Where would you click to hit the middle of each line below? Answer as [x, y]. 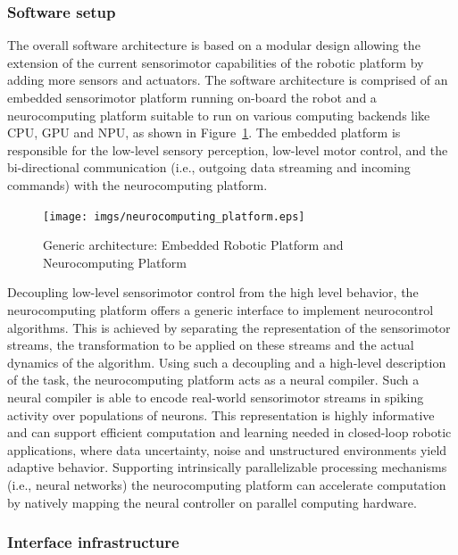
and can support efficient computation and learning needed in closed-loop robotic [229, 432]
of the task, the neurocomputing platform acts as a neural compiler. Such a [213, 380]
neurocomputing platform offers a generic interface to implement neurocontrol [221, 310]
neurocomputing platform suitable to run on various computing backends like [219, 115]
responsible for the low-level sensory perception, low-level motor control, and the [228, 149]
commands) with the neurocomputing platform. [137, 184]
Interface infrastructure [93, 542]
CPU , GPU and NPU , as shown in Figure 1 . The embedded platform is [204, 133]
